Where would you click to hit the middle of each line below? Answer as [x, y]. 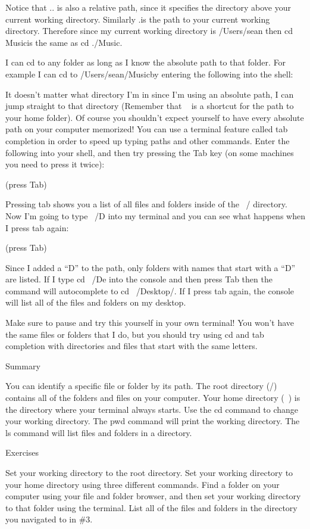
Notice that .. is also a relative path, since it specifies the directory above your [148, 7]
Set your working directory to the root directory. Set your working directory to [149, 472]
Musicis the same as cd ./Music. [64, 42]
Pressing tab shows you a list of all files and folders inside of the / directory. [146, 204]
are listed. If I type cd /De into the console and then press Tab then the [139, 279]
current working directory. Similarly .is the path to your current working [138, 19]
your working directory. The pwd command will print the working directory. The [153, 421]
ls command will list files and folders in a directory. [99, 432]
